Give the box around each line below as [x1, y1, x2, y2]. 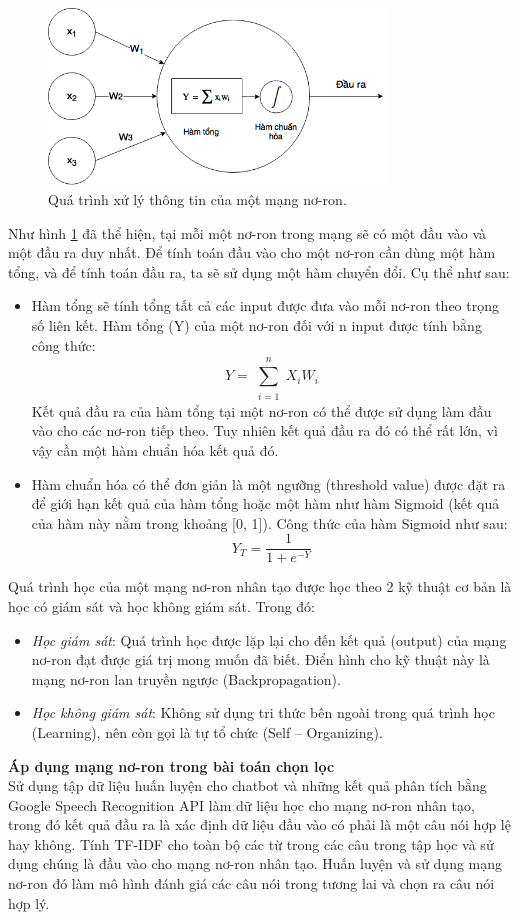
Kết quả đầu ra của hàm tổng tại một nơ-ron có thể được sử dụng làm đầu [31, 400, 492, 421]
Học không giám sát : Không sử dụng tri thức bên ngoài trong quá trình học [31, 702, 495, 723]
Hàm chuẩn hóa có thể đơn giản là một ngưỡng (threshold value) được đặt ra [31, 473, 506, 494]
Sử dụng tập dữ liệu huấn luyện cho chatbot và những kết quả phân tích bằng [8, 775, 487, 796]
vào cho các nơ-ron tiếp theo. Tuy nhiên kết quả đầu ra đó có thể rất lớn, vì [31, 420, 498, 441]
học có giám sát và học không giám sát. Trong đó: [8, 595, 316, 616]
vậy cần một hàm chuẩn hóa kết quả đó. [31, 439, 279, 460]
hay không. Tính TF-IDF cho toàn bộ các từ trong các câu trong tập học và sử [8, 833, 494, 854]
